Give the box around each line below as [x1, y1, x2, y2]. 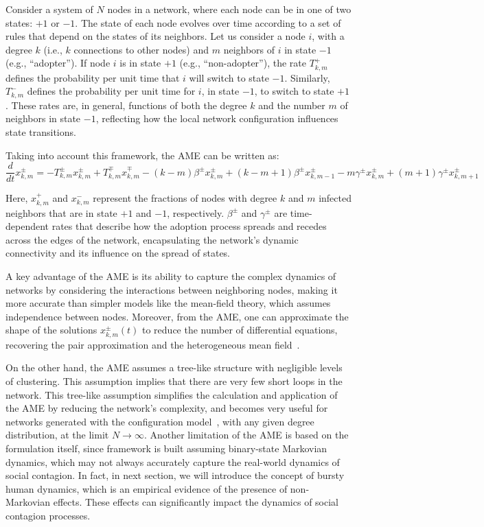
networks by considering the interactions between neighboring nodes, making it [5, 282, 338, 296]
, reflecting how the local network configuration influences [95, 111, 338, 126]
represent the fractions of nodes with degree [93, 191, 277, 205]
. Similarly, [284, 70, 330, 84]
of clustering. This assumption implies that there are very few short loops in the [5, 374, 343, 388]
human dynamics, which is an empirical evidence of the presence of [5, 481, 288, 495]
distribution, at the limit [5, 428, 109, 442]
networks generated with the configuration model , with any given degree [5, 414, 314, 428]
